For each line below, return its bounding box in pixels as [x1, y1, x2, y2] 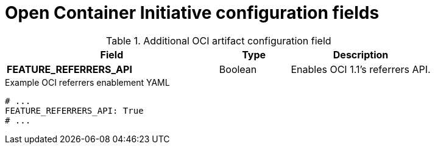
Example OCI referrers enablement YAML [5, 77, 170, 88]
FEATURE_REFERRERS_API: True [5, 105, 144, 116]
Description [333, 48, 389, 61]
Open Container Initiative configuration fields [5, 2, 380, 23]
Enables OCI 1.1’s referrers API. [291, 63, 431, 75]
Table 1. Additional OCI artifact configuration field [106, 34, 331, 47]
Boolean [219, 63, 257, 75]
